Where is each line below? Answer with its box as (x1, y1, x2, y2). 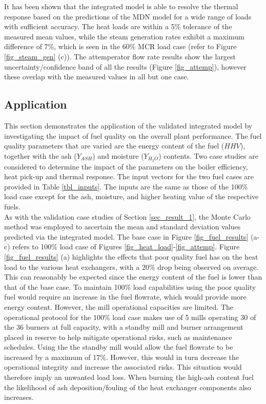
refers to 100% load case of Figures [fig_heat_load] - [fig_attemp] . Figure (12, 241, 240, 252)
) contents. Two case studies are (158, 150, 258, 161)
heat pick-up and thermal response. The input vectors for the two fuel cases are (4, 171, 254, 182)
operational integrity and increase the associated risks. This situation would (4, 362, 242, 372)
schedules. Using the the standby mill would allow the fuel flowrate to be (4, 342, 233, 352)
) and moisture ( (92, 150, 144, 161)
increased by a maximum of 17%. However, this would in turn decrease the (4, 351, 239, 362)
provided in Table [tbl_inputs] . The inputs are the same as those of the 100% (4, 181, 248, 192)
